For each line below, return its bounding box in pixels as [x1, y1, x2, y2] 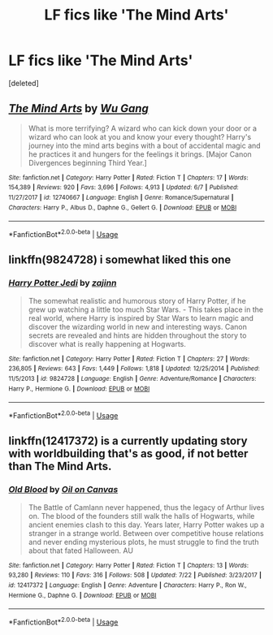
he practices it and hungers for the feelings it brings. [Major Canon [28, 149, 252, 159]
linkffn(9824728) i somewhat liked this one [8, 253, 232, 267]
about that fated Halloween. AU [28, 546, 134, 555]
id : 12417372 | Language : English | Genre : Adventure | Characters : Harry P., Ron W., [8, 581, 247, 590]
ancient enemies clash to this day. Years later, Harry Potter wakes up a [28, 520, 265, 529]
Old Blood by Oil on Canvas [8, 484, 119, 495]
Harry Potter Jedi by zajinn [8, 278, 117, 289]
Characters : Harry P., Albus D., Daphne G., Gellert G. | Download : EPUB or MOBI [8, 203, 237, 212]
